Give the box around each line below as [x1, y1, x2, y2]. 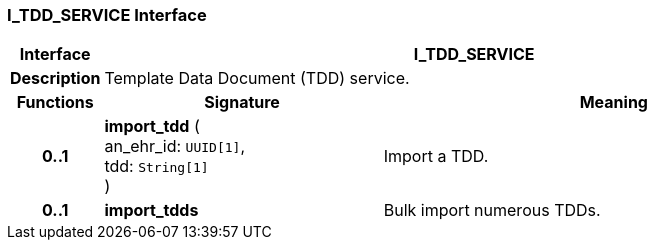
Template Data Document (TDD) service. [104, 68, 410, 89]
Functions [16, 92, 94, 113]
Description [10, 68, 101, 89]
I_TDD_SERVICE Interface [7, 5, 207, 25]
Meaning [579, 92, 648, 113]
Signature [204, 92, 280, 113]
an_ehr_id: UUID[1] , [104, 136, 246, 157]
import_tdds [104, 200, 199, 221]
